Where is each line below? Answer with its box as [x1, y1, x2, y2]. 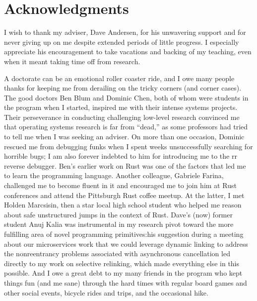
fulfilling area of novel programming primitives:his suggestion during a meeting [4, 229, 244, 239]
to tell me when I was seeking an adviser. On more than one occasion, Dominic [4, 131, 245, 142]
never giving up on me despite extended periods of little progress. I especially [4, 36, 239, 47]
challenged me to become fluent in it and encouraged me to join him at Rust [4, 180, 237, 191]
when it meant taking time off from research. [4, 56, 140, 66]
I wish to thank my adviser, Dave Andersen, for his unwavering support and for [4, 27, 246, 37]
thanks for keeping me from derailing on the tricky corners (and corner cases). [4, 83, 242, 93]
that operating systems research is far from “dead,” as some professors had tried [4, 121, 248, 132]
